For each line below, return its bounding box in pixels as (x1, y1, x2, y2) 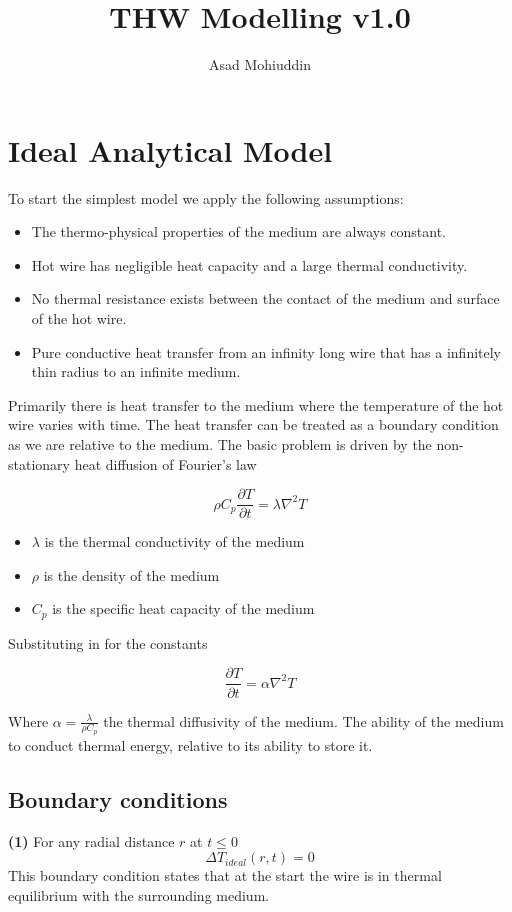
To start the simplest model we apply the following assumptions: (8, 187, 404, 208)
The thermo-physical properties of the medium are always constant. (31, 221, 447, 242)
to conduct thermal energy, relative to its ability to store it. (8, 734, 373, 755)
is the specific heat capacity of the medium (52, 598, 315, 619)
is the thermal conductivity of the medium (44, 531, 305, 552)
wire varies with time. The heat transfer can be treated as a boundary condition (8, 414, 499, 435)
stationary (8, 453, 70, 474)
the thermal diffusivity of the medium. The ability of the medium (103, 710, 504, 731)
